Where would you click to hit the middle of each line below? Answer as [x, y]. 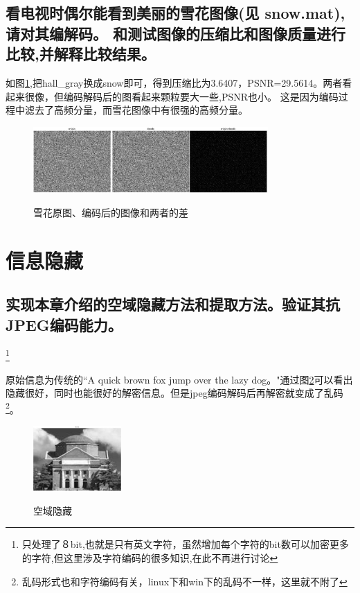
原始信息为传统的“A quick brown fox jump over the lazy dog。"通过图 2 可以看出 [179, 379]
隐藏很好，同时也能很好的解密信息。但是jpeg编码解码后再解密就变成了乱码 [174, 393]
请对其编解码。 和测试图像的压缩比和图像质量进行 [176, 33]
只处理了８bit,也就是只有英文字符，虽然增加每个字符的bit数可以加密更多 [185, 544]
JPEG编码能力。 [64, 324]
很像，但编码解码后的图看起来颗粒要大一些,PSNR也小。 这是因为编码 [181, 96]
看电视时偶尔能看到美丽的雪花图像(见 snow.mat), [175, 13]
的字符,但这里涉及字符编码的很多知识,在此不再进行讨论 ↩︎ [150, 557]
